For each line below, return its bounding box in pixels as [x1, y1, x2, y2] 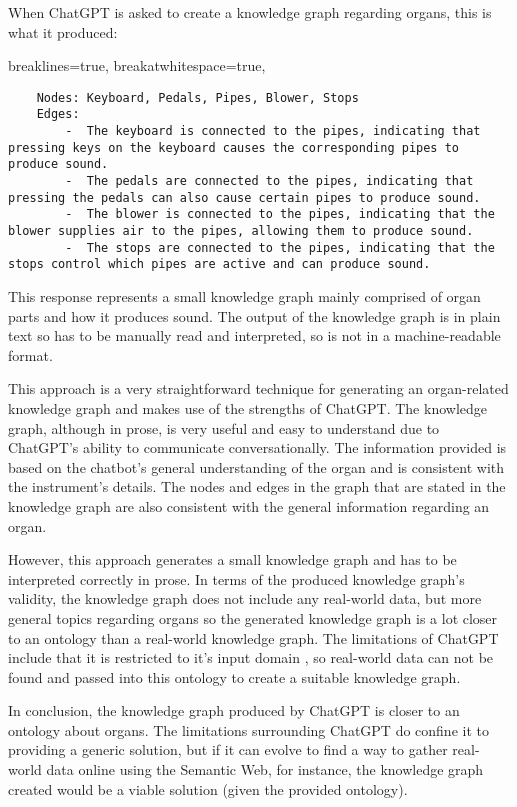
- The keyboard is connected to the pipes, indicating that [65, 124, 481, 139]
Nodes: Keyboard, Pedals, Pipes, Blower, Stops [36, 90, 359, 105]
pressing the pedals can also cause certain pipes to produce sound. [8, 190, 481, 205]
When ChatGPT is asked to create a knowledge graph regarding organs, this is [8, 2, 492, 22]
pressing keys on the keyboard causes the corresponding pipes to [8, 140, 460, 155]
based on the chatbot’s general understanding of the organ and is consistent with [8, 456, 505, 477]
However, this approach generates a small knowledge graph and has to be [8, 549, 457, 570]
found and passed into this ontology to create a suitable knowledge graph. [8, 666, 461, 687]
